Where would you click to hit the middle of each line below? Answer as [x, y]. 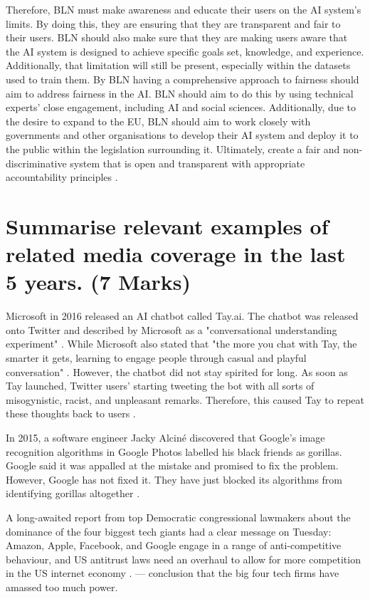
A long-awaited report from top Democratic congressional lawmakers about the [178, 517]
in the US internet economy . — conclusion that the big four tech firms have [173, 573]
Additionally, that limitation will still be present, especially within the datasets [178, 65]
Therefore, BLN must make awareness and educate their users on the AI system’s [184, 9]
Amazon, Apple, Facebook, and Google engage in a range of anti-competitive [174, 545]
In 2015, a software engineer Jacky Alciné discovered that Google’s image [165, 437]
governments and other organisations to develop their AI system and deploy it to [182, 135]
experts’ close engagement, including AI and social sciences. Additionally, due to [181, 107]
